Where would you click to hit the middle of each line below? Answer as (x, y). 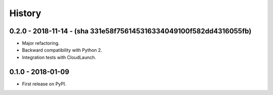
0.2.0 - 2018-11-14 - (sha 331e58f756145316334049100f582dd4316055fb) (130, 31)
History (25, 13)
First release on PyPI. (44, 84)
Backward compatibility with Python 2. (62, 50)
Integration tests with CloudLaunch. (59, 57)
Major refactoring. (41, 43)
